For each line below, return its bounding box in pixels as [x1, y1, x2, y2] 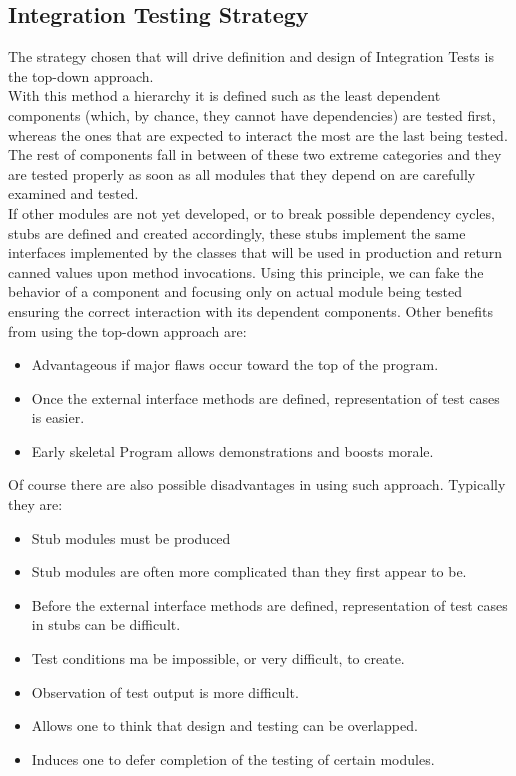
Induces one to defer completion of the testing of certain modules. [31, 748, 435, 769]
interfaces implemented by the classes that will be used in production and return [8, 242, 503, 263]
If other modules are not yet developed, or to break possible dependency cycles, [8, 202, 495, 223]
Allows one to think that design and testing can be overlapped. [31, 715, 418, 736]
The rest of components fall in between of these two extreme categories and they [8, 144, 502, 165]
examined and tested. [8, 183, 139, 204]
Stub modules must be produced [31, 527, 231, 548]
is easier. [31, 407, 85, 428]
